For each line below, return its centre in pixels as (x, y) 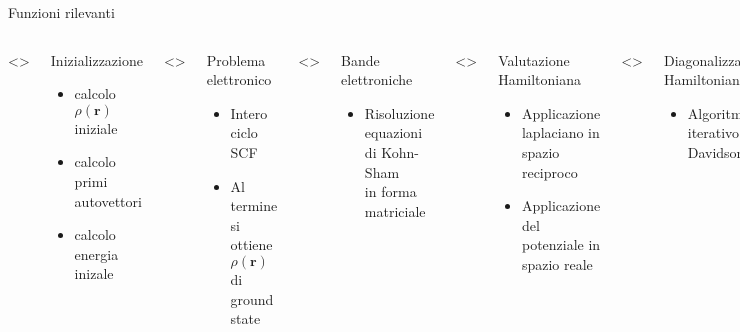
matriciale (395, 210)
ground (252, 298)
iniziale (96, 127)
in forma (390, 191)
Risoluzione (399, 112)
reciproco (549, 171)
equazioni (393, 132)
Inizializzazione (96, 59)
